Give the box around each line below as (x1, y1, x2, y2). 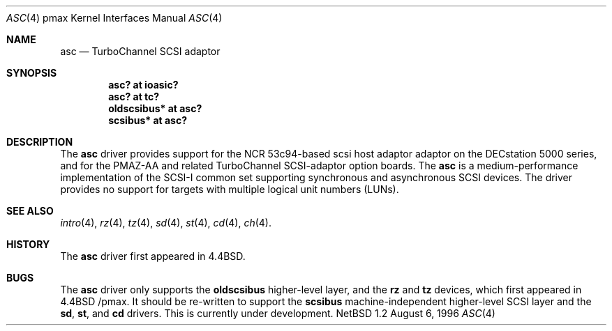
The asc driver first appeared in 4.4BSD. (60, 250, 246, 262)
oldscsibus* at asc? (108, 102, 202, 114)
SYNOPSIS (6, 67, 57, 79)
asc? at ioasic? (108, 79, 179, 91)
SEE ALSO (6, 205, 54, 217)
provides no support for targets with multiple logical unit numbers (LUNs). (60, 183, 399, 195)
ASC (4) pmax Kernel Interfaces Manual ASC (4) (6, 12, 223, 24)
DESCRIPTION (6, 136, 73, 148)
